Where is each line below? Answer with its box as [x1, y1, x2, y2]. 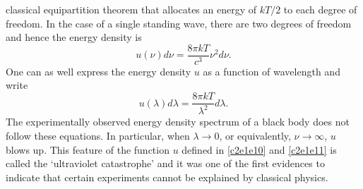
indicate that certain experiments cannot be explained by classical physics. [6, 169, 328, 184]
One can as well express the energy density [6, 63, 191, 78]
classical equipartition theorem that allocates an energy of [6, 2, 257, 16]
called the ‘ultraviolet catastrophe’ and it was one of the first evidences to [6, 156, 325, 171]
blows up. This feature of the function [6, 142, 169, 157]
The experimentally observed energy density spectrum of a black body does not [6, 114, 350, 129]
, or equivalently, [219, 128, 291, 143]
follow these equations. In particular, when [6, 128, 190, 143]
